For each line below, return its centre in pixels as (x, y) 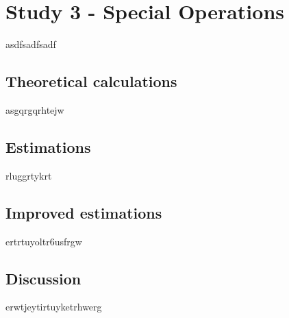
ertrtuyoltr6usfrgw (44, 241)
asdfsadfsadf (31, 44)
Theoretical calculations (91, 81)
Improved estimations (84, 212)
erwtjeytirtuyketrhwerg (54, 307)
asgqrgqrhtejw (35, 109)
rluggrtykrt (29, 175)
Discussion (43, 278)
